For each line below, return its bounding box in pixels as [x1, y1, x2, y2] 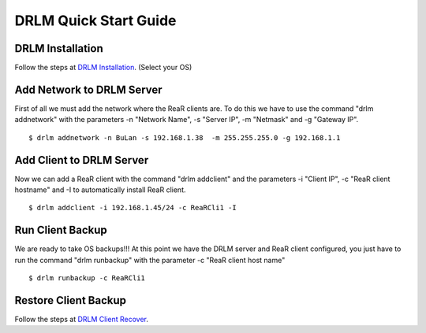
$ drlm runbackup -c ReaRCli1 [28, 274, 146, 283]
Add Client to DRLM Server [14, 154, 149, 167]
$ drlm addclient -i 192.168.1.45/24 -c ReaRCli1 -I [28, 203, 237, 213]
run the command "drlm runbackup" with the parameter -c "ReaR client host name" [14, 255, 286, 265]
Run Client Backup [14, 224, 108, 237]
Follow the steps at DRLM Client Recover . [14, 315, 149, 324]
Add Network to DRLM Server [14, 83, 163, 96]
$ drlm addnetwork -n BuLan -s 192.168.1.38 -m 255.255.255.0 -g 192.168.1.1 [28, 133, 341, 142]
